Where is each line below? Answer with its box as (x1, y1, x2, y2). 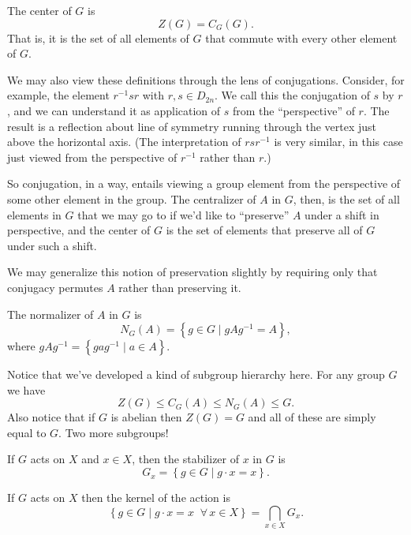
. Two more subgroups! (58, 424, 169, 440)
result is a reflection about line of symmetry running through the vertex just (7, 118, 377, 134)
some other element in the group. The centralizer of (7, 190, 256, 207)
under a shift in (305, 206, 379, 223)
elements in (7, 206, 62, 223)
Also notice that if (7, 409, 95, 425)
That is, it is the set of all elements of (7, 29, 189, 46)
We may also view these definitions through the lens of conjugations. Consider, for (7, 71, 405, 88)
